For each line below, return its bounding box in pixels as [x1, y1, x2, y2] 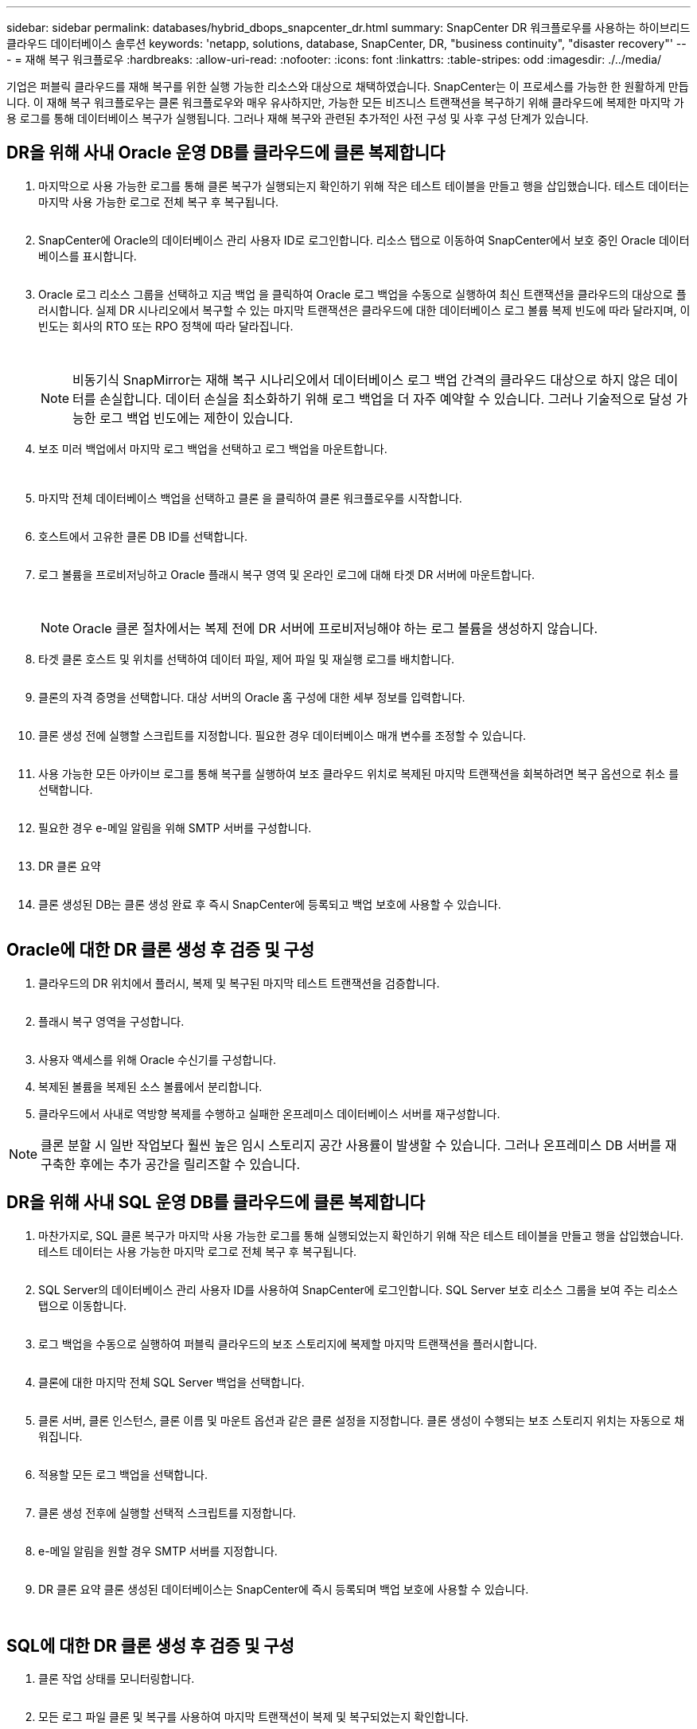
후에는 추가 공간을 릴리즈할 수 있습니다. [79, 1156, 301, 1172]
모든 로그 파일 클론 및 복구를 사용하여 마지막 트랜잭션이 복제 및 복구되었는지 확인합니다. [38, 1710, 469, 1724]
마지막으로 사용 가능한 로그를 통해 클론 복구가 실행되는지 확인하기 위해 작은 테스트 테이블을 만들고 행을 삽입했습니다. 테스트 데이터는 [38, 178, 690, 193]
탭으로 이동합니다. [38, 1298, 127, 1312]
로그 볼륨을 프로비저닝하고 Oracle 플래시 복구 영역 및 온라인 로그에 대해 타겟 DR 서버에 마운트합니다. [38, 567, 535, 581]
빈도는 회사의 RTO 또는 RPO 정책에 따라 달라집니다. [38, 319, 294, 333]
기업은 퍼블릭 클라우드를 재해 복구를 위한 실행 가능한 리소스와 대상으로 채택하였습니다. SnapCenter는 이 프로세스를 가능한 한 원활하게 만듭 [6, 80, 689, 93]
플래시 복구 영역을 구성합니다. [38, 1014, 185, 1028]
